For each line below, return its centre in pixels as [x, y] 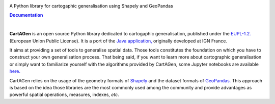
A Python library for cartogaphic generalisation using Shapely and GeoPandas [91, 6]
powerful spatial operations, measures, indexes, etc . [64, 95]
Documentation [26, 15]
